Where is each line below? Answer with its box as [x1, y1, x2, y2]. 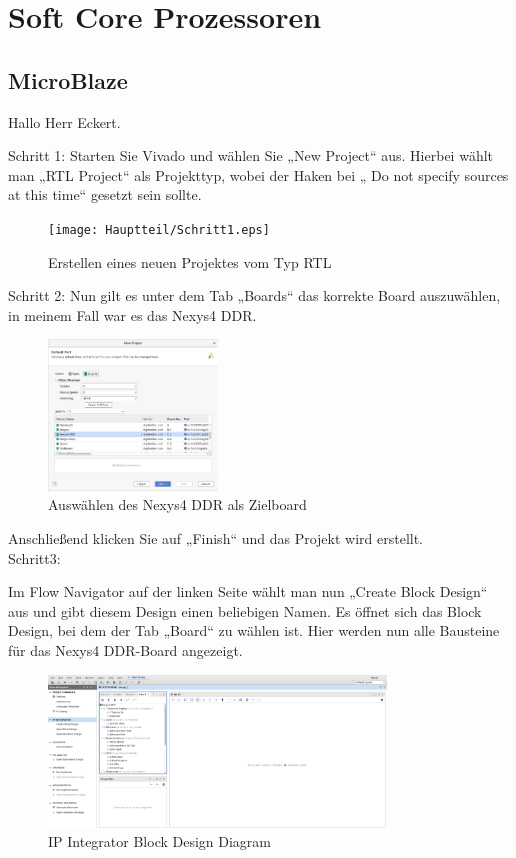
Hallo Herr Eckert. [8, 111, 121, 132]
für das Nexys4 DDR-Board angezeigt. [8, 639, 243, 660]
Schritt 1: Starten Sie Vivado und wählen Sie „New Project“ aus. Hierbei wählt [8, 145, 494, 166]
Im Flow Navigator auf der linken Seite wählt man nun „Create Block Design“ [8, 581, 488, 602]
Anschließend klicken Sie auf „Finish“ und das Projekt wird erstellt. [8, 527, 424, 548]
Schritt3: [8, 547, 61, 568]
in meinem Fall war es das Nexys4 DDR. [8, 304, 257, 325]
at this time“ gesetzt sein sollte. [8, 184, 202, 205]
